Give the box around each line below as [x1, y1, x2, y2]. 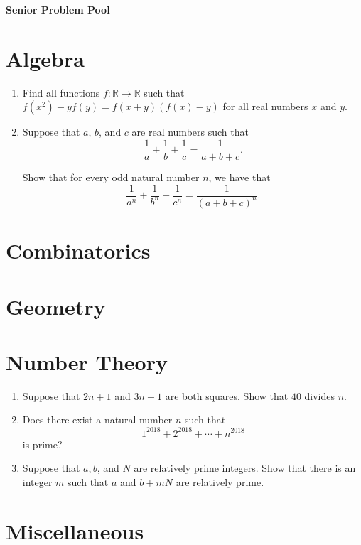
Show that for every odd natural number [22, 169, 200, 184]
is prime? [22, 436, 63, 451]
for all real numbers [222, 99, 308, 114]
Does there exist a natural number [22, 412, 173, 427]
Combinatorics [6, 236, 151, 265]
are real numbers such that [131, 124, 249, 139]
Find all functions [22, 85, 100, 99]
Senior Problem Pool [6, 2, 110, 16]
